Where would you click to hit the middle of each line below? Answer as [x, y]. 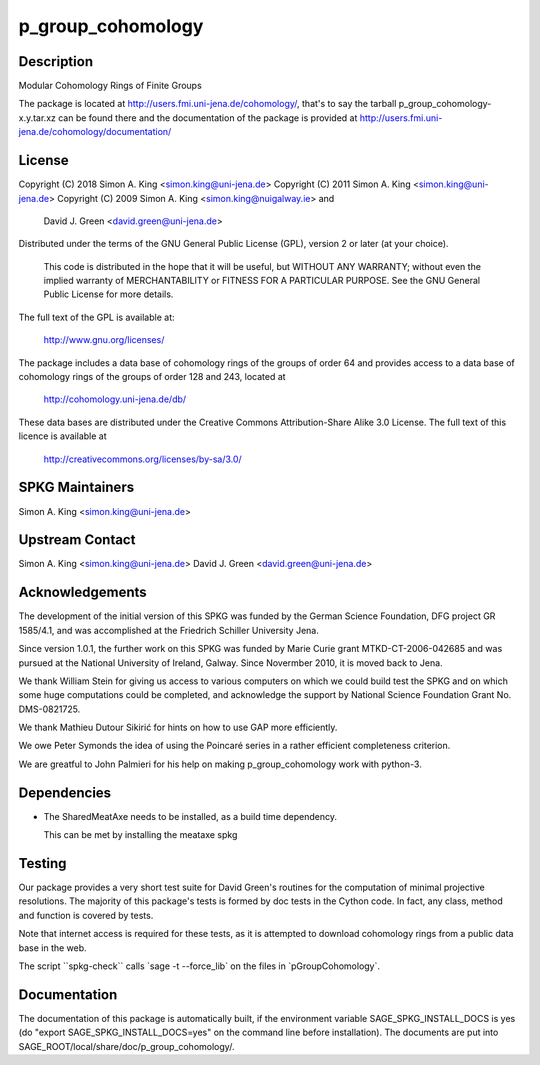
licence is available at [62, 436]
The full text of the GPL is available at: [96, 317]
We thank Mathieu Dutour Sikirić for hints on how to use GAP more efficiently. [178, 727]
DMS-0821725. [49, 709]
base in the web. [52, 947]
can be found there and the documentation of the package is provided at [208, 117]
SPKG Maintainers [76, 487]
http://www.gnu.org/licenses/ [104, 340]
